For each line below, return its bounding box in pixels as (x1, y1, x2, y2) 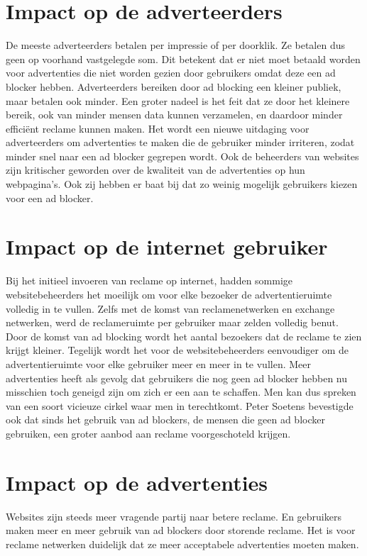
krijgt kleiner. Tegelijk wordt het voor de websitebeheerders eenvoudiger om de (6, 343, 349, 357)
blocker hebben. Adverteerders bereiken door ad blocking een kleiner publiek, (6, 79, 341, 94)
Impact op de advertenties (6, 467, 268, 496)
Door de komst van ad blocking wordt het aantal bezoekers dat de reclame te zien (6, 328, 362, 343)
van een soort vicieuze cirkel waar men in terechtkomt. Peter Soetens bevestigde (6, 398, 354, 413)
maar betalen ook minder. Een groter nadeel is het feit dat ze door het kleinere (6, 93, 350, 108)
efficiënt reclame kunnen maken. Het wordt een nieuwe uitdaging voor (6, 121, 310, 135)
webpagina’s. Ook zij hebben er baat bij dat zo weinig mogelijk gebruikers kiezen (6, 177, 358, 191)
